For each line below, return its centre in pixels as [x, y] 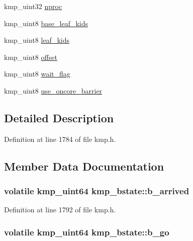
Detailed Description [59, 117]
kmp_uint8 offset [31, 57]
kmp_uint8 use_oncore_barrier [53, 90]
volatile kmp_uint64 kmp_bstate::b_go [87, 232]
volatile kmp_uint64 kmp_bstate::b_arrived [97, 191]
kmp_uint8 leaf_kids [37, 40]
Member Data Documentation [84, 166]
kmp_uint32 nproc [33, 6]
